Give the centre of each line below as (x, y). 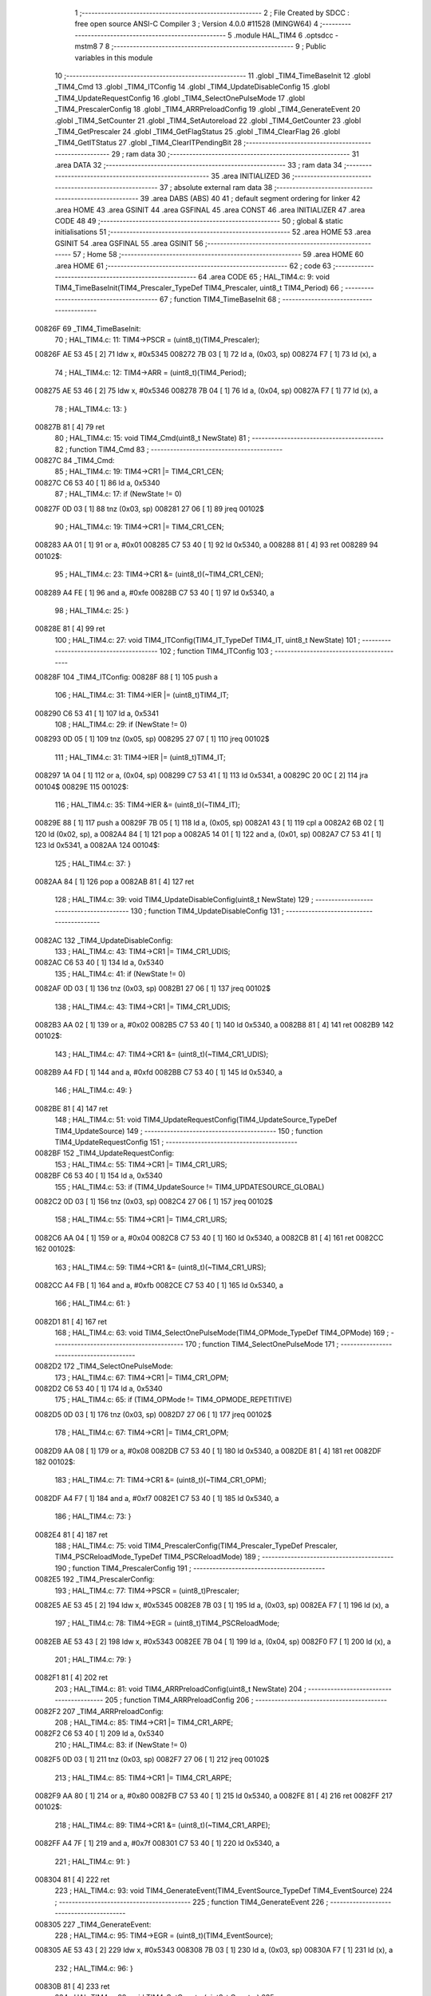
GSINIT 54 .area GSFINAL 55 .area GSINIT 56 (129, 243)
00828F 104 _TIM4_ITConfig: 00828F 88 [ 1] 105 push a (127, 677)
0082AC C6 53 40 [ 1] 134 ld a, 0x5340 (99, 963)
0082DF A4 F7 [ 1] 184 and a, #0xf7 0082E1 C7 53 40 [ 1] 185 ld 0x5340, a (157, 1498)
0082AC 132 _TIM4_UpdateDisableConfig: (104, 940)
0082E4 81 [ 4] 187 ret (71, 1535)
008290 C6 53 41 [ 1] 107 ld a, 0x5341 (97, 713)
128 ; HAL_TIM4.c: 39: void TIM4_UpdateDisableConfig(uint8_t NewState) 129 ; (184, 900)
